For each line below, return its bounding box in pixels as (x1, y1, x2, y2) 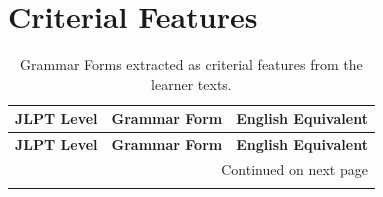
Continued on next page (221, 159, 368, 179)
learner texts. (151, 73, 232, 94)
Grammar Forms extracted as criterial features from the (20, 54, 363, 75)
